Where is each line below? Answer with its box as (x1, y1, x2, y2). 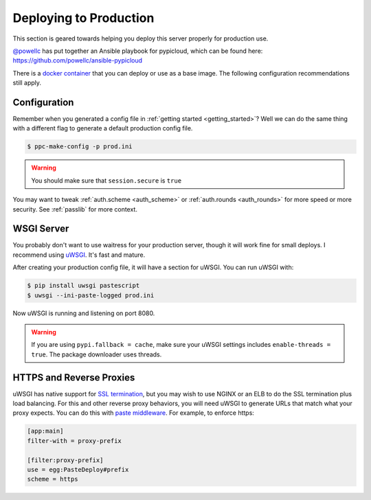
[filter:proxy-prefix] (27, 456, 104, 464)
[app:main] (27, 427, 64, 435)
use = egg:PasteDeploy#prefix (27, 466, 129, 473)
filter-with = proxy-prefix (27, 437, 122, 444)
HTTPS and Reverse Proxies (12, 372, 135, 383)
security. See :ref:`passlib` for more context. (12, 205, 137, 213)
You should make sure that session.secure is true (31, 176, 182, 185)
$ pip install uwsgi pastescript (27, 282, 140, 290)
